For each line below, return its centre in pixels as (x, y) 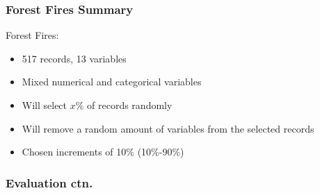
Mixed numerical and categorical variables (112, 82)
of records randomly (130, 105)
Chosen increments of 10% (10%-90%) (103, 152)
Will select (45, 105)
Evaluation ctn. (49, 182)
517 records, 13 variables (74, 58)
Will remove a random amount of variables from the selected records (168, 128)
